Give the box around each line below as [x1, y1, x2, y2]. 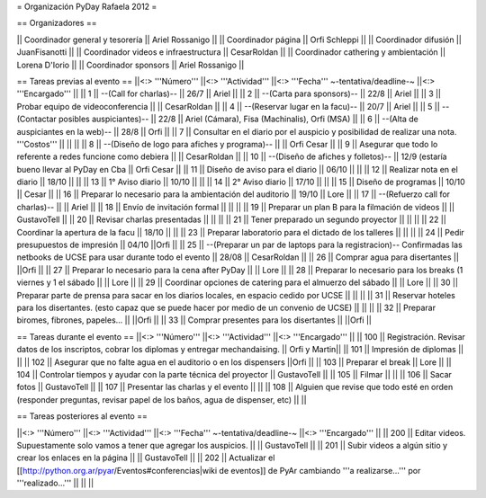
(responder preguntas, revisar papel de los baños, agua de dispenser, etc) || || [16, 394, 307, 405]
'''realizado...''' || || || [16, 477, 94, 489]
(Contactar [16, 113, 58, 125]
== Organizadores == [16, 18, 97, 29]
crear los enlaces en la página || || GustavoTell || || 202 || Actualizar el [16, 452, 275, 463]
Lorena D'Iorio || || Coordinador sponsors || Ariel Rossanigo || [16, 59, 245, 70]
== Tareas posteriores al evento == [16, 411, 148, 422]
